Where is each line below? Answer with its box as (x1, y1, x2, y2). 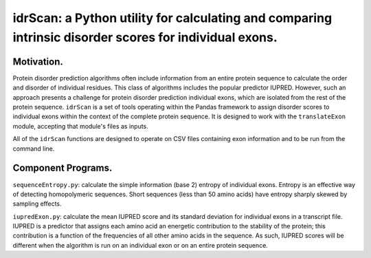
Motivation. (12, 56, 63, 67)
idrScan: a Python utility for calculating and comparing (12, 10, 333, 25)
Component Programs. (12, 162, 113, 174)
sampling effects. (12, 200, 62, 208)
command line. (12, 144, 55, 153)
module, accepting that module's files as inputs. (12, 122, 149, 130)
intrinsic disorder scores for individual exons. (12, 30, 278, 45)
